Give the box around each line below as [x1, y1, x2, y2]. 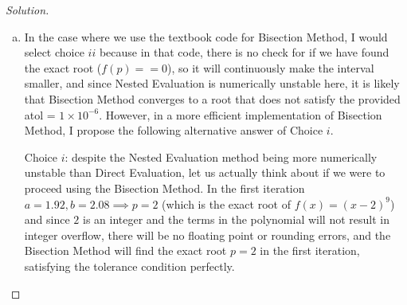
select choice [24, 44, 84, 61]
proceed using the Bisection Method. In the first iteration [24, 179, 305, 196]
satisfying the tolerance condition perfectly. [24, 257, 235, 274]
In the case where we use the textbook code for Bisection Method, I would [24, 28, 388, 45]
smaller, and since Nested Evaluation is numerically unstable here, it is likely [24, 75, 400, 92]
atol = [24, 106, 56, 123]
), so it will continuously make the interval [166, 59, 374, 76]
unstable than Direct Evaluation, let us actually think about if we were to [24, 164, 385, 181]
